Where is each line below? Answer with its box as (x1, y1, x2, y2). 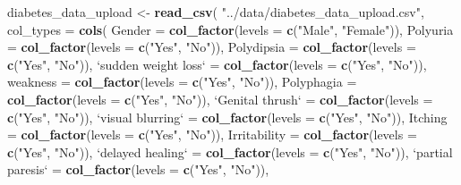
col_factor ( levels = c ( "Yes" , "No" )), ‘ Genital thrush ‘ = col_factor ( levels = (7, 89, 433, 108)
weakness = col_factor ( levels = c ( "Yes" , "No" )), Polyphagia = (7, 72, 357, 91)
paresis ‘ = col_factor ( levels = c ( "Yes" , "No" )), (7, 160, 269, 179)
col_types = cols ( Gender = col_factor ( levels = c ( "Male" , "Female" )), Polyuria (7, 20, 454, 38)
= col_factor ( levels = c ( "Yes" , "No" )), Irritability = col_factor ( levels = (7, 125, 417, 144)
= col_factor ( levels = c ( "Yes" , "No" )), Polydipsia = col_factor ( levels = (7, 38, 416, 56)
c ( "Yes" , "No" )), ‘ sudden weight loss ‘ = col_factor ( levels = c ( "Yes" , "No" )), (7, 55, 427, 73)
